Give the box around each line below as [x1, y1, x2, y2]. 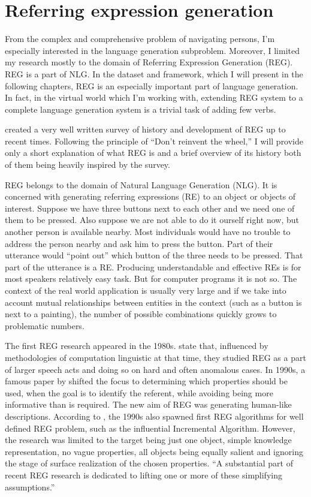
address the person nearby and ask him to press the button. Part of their [5, 237, 273, 249]
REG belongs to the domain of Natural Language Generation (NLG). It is [5, 178, 277, 191]
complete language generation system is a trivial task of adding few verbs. [5, 103, 276, 115]
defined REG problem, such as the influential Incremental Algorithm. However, [5, 421, 295, 434]
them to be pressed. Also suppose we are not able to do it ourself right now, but [5, 213, 299, 226]
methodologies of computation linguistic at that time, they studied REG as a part [5, 351, 306, 363]
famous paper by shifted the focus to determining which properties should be [5, 375, 288, 387]
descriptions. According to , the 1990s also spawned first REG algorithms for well [5, 409, 304, 422]
